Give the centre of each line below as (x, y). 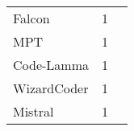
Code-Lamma (51, 65)
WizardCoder (51, 88)
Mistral (33, 111)
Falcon (31, 18)
